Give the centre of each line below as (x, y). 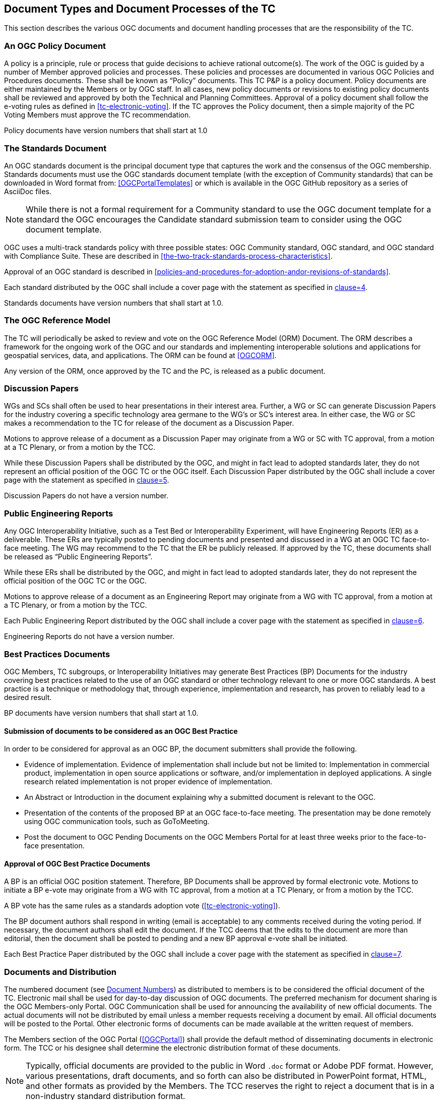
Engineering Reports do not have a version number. (89, 636)
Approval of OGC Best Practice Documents (77, 863)
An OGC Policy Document (55, 46)
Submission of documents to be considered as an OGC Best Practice (121, 731)
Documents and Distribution (60, 972)
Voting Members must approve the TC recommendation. (98, 115)
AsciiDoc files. (28, 191)
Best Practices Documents (57, 654)
